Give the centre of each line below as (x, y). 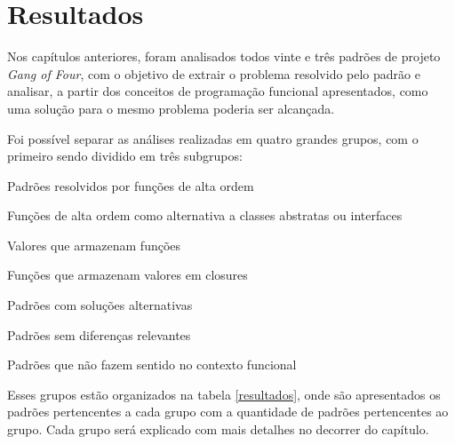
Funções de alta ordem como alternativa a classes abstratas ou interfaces (205, 215)
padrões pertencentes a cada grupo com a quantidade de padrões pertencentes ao (228, 412)
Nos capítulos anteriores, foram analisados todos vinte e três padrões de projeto (224, 56)
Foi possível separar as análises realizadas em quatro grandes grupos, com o (213, 138)
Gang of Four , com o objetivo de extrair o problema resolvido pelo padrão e (214, 73)
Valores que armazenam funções (94, 245)
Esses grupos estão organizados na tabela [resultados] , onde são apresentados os (224, 394)
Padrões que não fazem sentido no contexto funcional (152, 365)
